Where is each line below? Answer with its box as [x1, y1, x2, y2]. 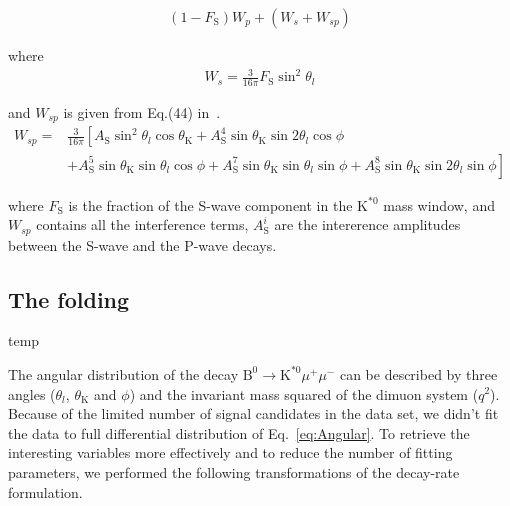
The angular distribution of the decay [8, 363, 239, 384]
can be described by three [339, 363, 498, 384]
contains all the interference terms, [36, 214, 249, 235]
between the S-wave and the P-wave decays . [8, 234, 277, 255]
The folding [8, 283, 130, 314]
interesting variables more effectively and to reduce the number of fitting [8, 442, 453, 463]
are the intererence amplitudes [274, 214, 461, 235]
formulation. [8, 481, 83, 502]
